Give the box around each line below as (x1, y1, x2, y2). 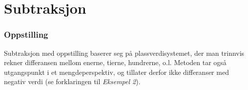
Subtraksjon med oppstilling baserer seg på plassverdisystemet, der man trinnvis (4, 47, 245, 58)
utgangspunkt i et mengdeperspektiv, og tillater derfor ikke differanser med (4, 67, 229, 77)
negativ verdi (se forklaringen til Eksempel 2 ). (4, 76, 141, 87)
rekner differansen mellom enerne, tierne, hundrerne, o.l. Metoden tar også (4, 57, 227, 67)
